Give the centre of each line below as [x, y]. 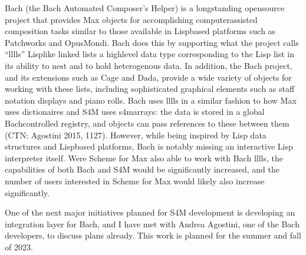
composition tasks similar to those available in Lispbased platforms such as [140, 31]
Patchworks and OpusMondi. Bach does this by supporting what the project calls [152, 42]
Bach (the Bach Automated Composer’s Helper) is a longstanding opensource [145, 8]
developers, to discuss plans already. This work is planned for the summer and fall [153, 235]
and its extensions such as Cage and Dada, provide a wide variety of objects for [148, 77]
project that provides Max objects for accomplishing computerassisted [131, 19]
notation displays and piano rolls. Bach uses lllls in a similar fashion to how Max [151, 100]
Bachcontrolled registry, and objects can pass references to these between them [147, 123]
